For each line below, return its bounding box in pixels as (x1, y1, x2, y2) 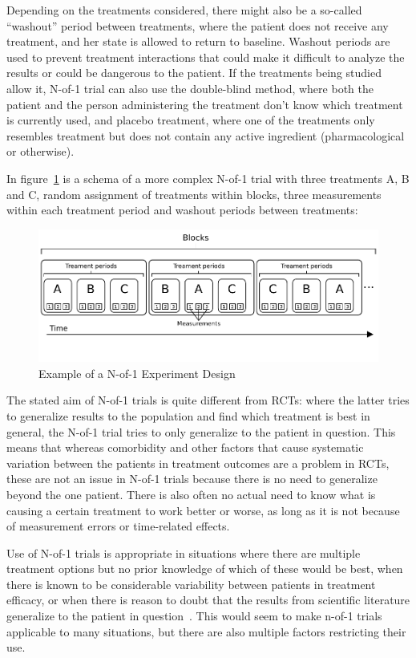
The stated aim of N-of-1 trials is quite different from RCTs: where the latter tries (6, 392, 410, 408)
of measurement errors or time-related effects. (6, 518, 230, 534)
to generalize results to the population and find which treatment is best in (6, 407, 370, 424)
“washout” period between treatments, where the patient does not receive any (6, 17, 389, 34)
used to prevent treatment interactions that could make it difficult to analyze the (6, 48, 405, 65)
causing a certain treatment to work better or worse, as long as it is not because (6, 502, 400, 518)
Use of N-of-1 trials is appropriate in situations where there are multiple (6, 544, 361, 561)
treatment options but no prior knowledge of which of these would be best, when (6, 560, 403, 577)
